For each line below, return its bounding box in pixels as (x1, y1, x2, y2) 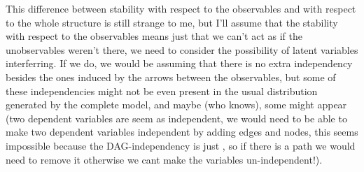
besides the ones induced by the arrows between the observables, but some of (6, 69, 336, 84)
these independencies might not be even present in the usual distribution (6, 83, 318, 98)
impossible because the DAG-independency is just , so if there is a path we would (6, 138, 356, 152)
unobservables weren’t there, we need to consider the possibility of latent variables (6, 42, 358, 57)
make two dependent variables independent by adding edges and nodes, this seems (6, 124, 358, 139)
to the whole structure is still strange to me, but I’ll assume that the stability (6, 15, 338, 29)
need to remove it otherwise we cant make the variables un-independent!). (6, 152, 323, 166)
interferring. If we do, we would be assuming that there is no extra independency (6, 56, 353, 71)
